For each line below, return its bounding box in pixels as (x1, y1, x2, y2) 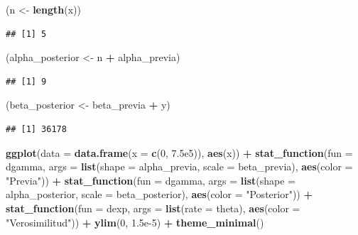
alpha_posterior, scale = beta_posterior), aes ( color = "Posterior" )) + (6, 187, 313, 202)
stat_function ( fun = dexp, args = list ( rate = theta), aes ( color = (6, 200, 300, 215)
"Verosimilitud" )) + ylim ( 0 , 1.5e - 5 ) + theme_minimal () (6, 214, 264, 229)
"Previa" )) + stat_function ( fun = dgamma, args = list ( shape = (6, 173, 295, 187)
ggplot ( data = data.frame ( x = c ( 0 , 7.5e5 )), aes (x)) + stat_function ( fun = (6, 145, 353, 160)
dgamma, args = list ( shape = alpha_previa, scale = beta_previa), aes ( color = (6, 159, 353, 174)
